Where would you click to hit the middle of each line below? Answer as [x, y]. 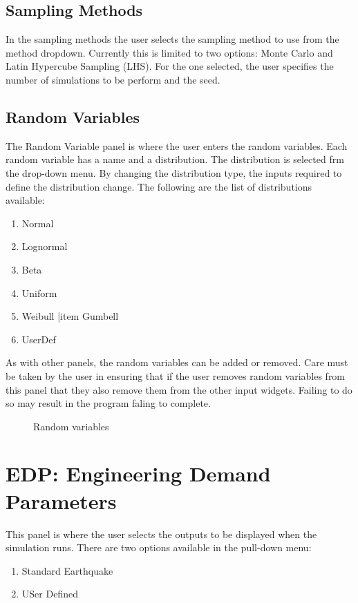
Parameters [61, 500]
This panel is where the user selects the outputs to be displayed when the [161, 534]
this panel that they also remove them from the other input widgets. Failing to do [179, 389]
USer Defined [50, 594]
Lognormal [45, 246]
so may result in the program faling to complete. [108, 403]
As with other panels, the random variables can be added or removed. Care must [177, 362]
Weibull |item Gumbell [70, 316]
